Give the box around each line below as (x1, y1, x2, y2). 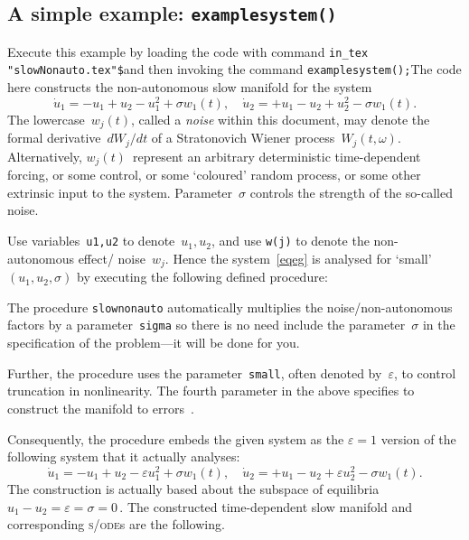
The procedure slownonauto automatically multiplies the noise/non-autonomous (7, 297, 453, 316)
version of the (380, 429, 456, 448)
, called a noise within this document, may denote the (131, 109, 430, 128)
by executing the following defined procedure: (77, 267, 328, 286)
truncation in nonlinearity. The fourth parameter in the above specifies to (7, 381, 415, 400)
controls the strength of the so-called (249, 182, 453, 201)
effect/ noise (78, 248, 145, 267)
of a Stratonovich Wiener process (151, 128, 335, 147)
